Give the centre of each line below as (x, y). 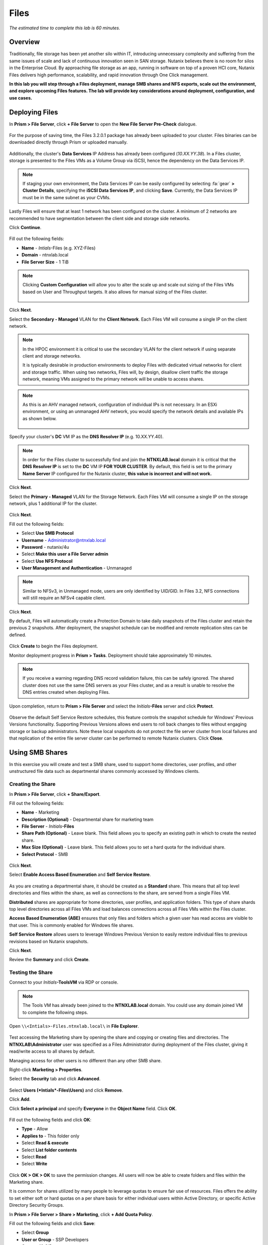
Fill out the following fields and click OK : (50, 1120)
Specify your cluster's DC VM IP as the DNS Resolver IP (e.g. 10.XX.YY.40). (86, 437)
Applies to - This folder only (50, 1136)
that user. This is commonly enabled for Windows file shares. (71, 925)
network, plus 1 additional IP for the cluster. (53, 503)
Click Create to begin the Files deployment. (54, 646)
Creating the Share (32, 784)
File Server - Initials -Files (48, 826)
